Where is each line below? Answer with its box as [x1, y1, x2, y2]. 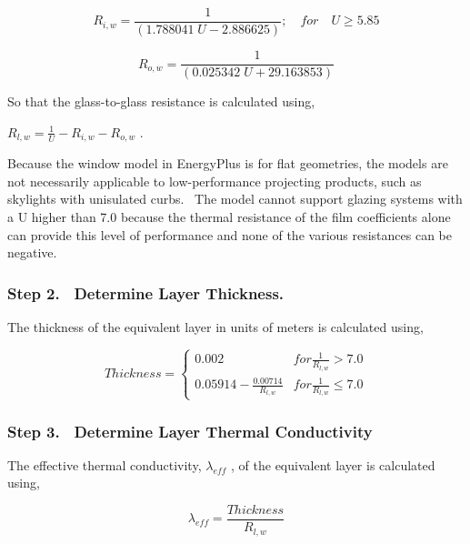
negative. [7, 243, 57, 262]
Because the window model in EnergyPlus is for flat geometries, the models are [7, 154, 448, 173]
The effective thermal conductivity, [7, 455, 202, 474]
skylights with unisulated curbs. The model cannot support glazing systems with [7, 189, 463, 208]
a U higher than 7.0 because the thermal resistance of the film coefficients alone [7, 207, 451, 226]
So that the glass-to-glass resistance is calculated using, [7, 92, 315, 111]
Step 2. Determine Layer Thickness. [7, 281, 285, 304]
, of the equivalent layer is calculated [231, 455, 435, 474]
